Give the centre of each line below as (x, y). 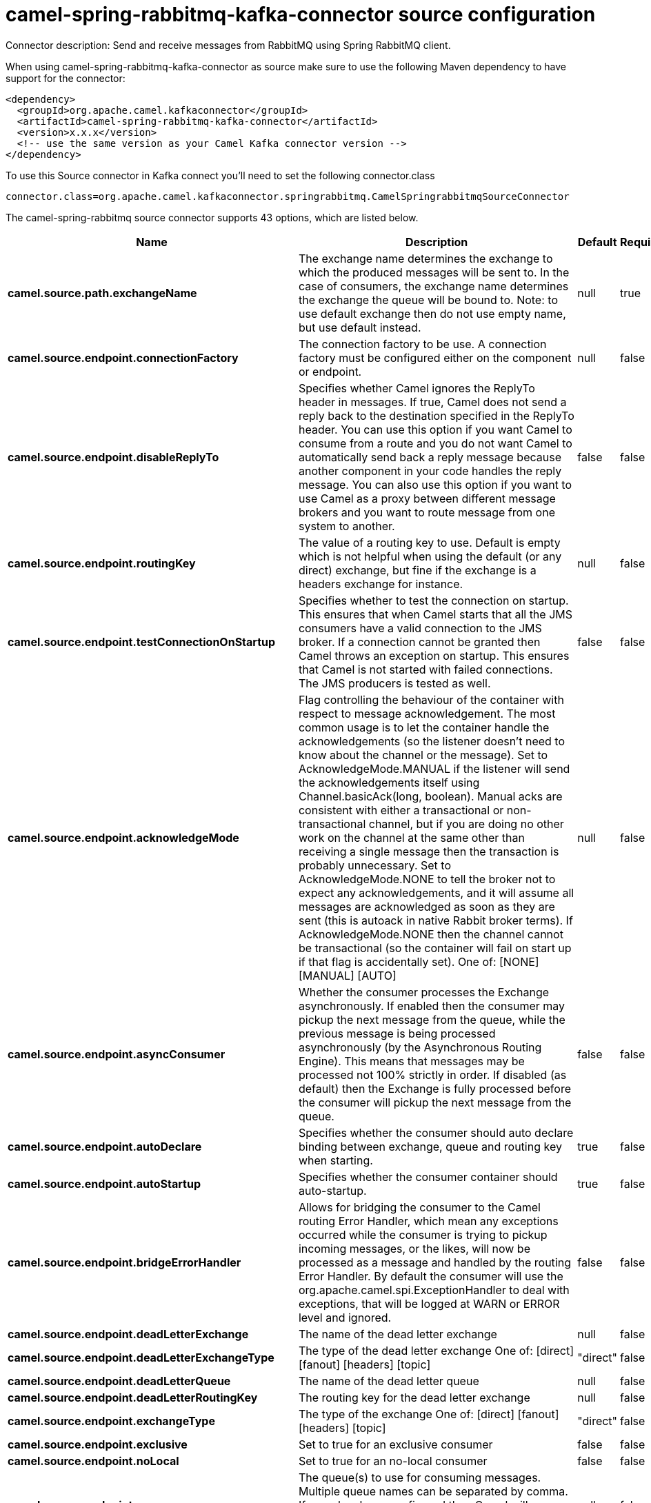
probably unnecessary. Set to (375, 865)
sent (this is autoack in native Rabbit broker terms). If (435, 920)
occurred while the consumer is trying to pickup (423, 1234)
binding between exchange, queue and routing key (430, 1146)
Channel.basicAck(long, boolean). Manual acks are (430, 796)
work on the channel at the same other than (411, 837)
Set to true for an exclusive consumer (395, 1444)
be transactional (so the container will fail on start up (435, 948)
